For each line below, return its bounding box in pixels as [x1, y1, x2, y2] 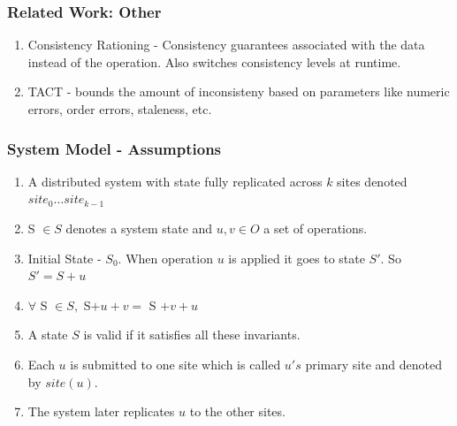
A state [27, 325, 68, 344]
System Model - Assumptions [7, 137, 222, 159]
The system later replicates [27, 402, 175, 421]
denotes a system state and [65, 219, 213, 237]
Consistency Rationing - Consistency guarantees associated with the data [27, 35, 425, 54]
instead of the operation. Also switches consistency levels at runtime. [27, 52, 401, 71]
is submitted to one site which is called [70, 354, 281, 373]
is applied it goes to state [228, 248, 365, 267]
